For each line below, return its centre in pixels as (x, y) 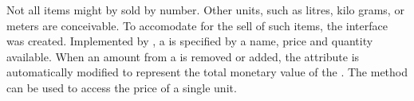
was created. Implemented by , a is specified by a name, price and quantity (190, 41)
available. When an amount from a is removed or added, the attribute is (183, 56)
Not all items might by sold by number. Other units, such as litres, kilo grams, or (205, 10)
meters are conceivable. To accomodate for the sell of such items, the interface (197, 25)
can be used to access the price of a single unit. (122, 87)
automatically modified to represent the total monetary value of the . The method (207, 72)
